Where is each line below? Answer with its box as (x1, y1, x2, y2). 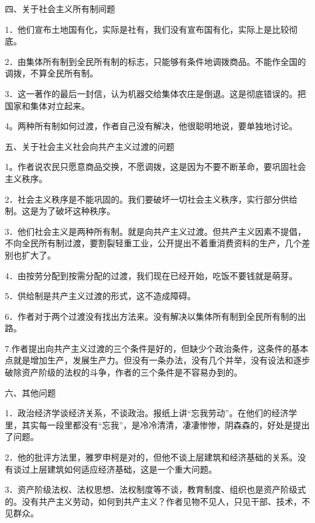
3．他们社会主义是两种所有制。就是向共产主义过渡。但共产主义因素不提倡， (5, 224, 306, 237)
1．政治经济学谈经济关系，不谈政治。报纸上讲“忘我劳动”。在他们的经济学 (5, 407, 297, 419)
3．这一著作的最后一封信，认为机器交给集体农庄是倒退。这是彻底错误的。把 (5, 87, 306, 100)
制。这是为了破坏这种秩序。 (5, 204, 115, 217)
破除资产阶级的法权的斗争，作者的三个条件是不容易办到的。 (5, 366, 242, 379)
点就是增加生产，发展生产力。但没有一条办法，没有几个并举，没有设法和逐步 (5, 354, 310, 366)
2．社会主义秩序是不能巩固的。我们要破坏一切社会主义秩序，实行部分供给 (5, 192, 297, 205)
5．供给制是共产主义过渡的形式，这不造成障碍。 (5, 289, 196, 302)
